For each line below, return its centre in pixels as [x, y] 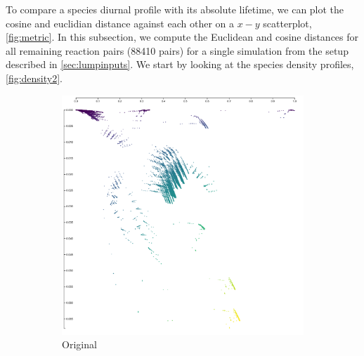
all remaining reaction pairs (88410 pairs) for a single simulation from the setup [177, 50]
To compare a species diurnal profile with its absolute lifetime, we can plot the [175, 9]
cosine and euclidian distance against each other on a [120, 23]
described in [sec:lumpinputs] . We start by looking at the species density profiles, [180, 64]
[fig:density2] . [34, 78]
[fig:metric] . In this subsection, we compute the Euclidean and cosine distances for [182, 37]
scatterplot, [287, 23]
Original [79, 344]
